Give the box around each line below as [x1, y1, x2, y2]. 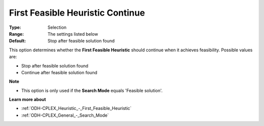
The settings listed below [47, 31, 98, 37]
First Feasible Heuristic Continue [9, 7, 145, 18]
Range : [9, 31, 24, 37]
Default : [9, 38, 26, 44]
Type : [9, 24, 22, 30]
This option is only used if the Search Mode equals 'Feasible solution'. [21, 87, 163, 93]
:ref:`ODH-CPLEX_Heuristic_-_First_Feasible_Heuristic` [21, 105, 132, 111]
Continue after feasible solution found [21, 69, 97, 75]
